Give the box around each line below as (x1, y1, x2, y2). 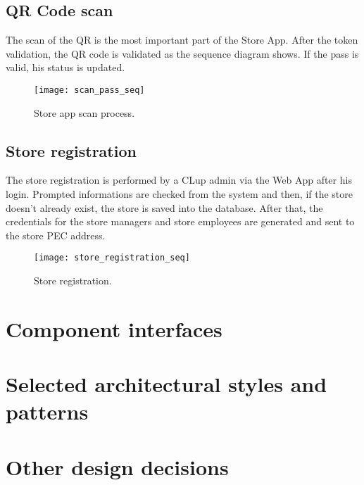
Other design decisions (6, 452, 229, 481)
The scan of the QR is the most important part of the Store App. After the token (6, 32, 358, 47)
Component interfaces (6, 314, 222, 343)
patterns (6, 397, 89, 426)
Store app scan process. (34, 105, 135, 120)
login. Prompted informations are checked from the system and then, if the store (6, 187, 353, 201)
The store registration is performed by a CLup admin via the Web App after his (6, 172, 352, 187)
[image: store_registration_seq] (34, 253, 190, 263)
